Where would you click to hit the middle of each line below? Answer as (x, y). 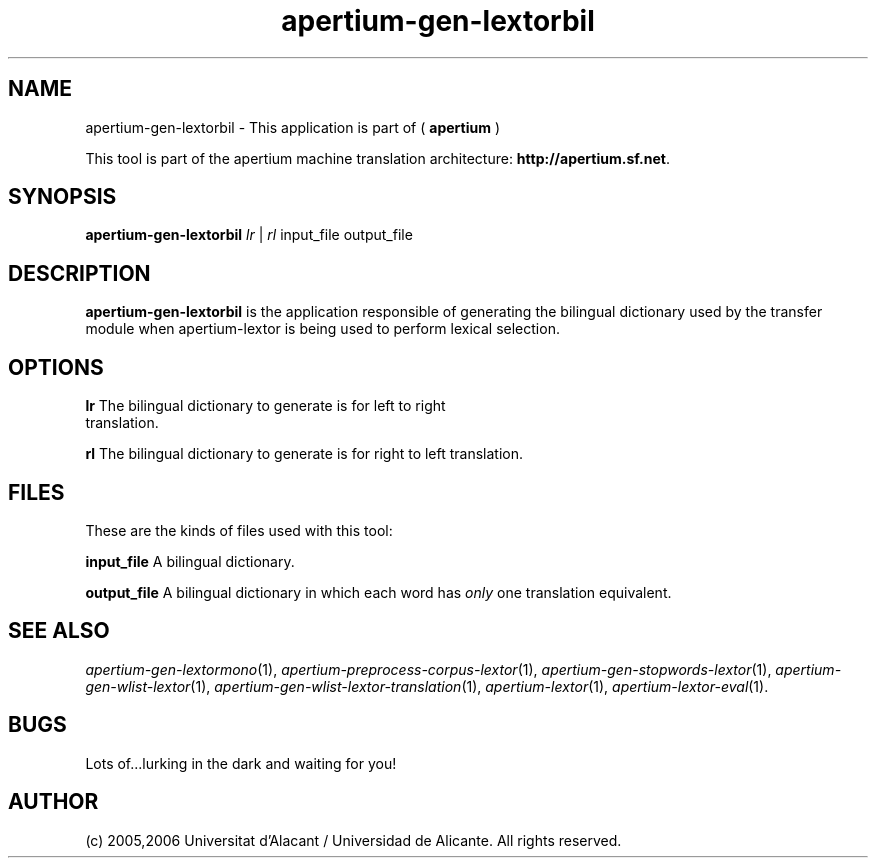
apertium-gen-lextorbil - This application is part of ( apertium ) (293, 127)
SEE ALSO (59, 631)
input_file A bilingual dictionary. (190, 561)
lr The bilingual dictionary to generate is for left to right (265, 406)
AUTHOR (53, 802)
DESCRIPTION (79, 273)
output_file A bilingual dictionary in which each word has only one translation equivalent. (378, 592)
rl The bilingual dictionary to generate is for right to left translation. (304, 454)
